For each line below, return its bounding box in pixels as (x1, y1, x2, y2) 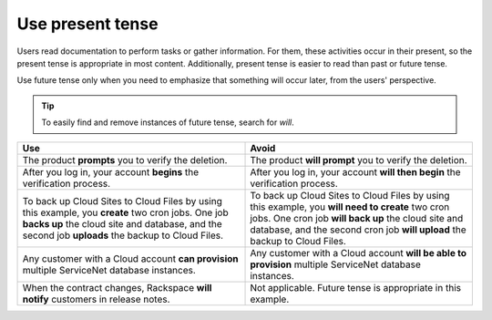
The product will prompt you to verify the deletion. (250, 153, 468, 166)
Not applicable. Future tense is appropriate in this (250, 281, 462, 294)
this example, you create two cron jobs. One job (22, 206, 229, 219)
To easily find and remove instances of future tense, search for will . (41, 117, 295, 128)
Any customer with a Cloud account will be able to (250, 246, 466, 259)
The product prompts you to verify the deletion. (22, 153, 228, 166)
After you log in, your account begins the (22, 165, 200, 178)
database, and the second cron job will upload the (250, 223, 466, 236)
